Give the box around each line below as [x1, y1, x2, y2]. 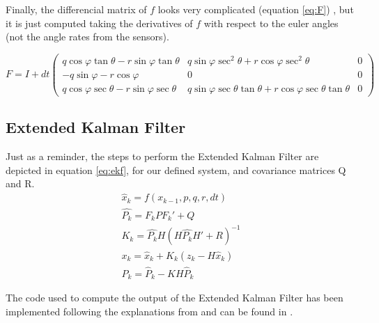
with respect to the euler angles [203, 15, 339, 30]
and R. [6, 176, 35, 191]
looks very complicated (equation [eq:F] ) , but [157, 2, 354, 16]
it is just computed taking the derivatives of [6, 15, 193, 30]
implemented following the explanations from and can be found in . [6, 304, 293, 318]
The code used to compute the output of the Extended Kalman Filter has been [6, 290, 343, 305]
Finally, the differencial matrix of [6, 2, 147, 16]
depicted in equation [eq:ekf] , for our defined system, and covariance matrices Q [6, 162, 346, 177]
